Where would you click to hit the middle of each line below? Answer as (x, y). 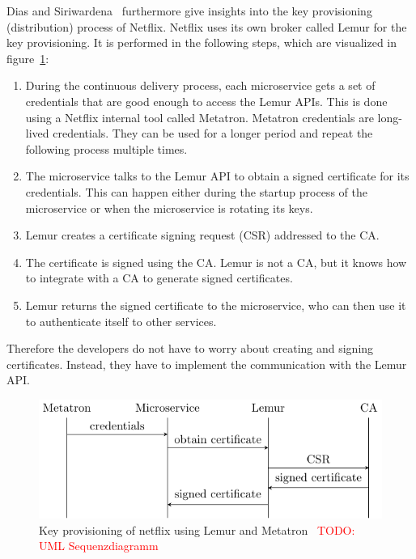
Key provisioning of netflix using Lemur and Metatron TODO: (197, 529)
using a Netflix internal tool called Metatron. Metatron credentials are (200, 117)
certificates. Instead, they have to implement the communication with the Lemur (207, 364)
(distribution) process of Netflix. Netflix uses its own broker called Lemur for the (207, 26)
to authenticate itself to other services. (121, 321)
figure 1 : (28, 58)
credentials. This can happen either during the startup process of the (196, 191)
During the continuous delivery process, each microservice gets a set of (200, 85)
